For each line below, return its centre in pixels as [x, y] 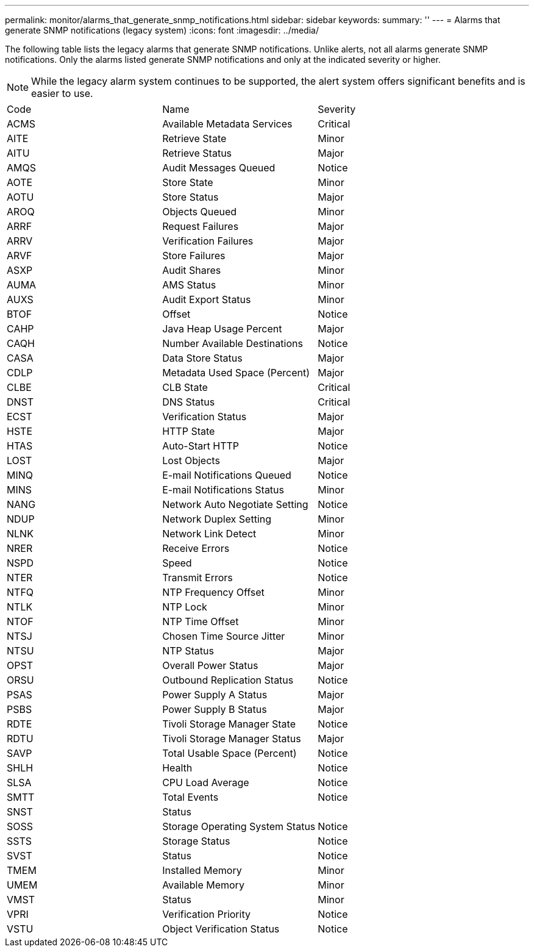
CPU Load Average [206, 782]
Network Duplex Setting [217, 519]
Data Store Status [202, 358]
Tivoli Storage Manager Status [232, 739]
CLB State [185, 387]
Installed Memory [202, 870]
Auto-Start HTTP [201, 446]
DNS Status [189, 402]
